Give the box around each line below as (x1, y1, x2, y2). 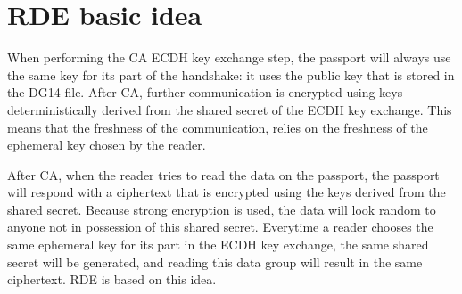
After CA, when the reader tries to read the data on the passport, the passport (7, 165, 440, 184)
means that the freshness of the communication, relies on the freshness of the (7, 118, 428, 136)
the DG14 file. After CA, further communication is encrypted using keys (7, 83, 403, 102)
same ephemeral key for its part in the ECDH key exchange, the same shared (7, 235, 429, 254)
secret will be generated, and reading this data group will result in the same (7, 252, 423, 271)
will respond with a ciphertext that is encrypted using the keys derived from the (7, 183, 446, 201)
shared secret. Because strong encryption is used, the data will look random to (7, 200, 436, 218)
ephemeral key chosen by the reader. (7, 135, 206, 154)
